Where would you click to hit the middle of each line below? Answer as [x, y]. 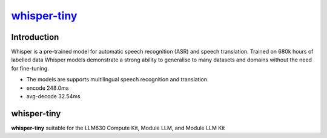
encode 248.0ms [48, 88]
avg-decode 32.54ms [54, 96]
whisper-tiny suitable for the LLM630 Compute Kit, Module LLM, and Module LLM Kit [118, 128]
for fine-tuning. [30, 68]
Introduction [35, 37]
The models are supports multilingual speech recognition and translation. [117, 80]
